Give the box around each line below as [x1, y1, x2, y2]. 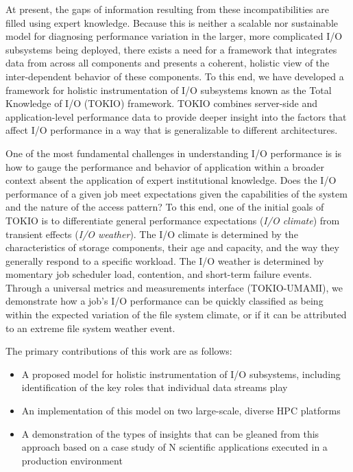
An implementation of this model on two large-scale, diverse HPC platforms [21, 403, 341, 418]
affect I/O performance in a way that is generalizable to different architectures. [5, 123, 338, 137]
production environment [21, 453, 123, 467]
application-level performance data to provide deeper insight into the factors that [5, 109, 347, 123]
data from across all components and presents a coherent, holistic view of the [5, 56, 330, 70]
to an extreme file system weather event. [5, 320, 175, 335]
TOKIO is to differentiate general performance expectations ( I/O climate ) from [5, 213, 340, 227]
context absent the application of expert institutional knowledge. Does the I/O [5, 173, 337, 187]
